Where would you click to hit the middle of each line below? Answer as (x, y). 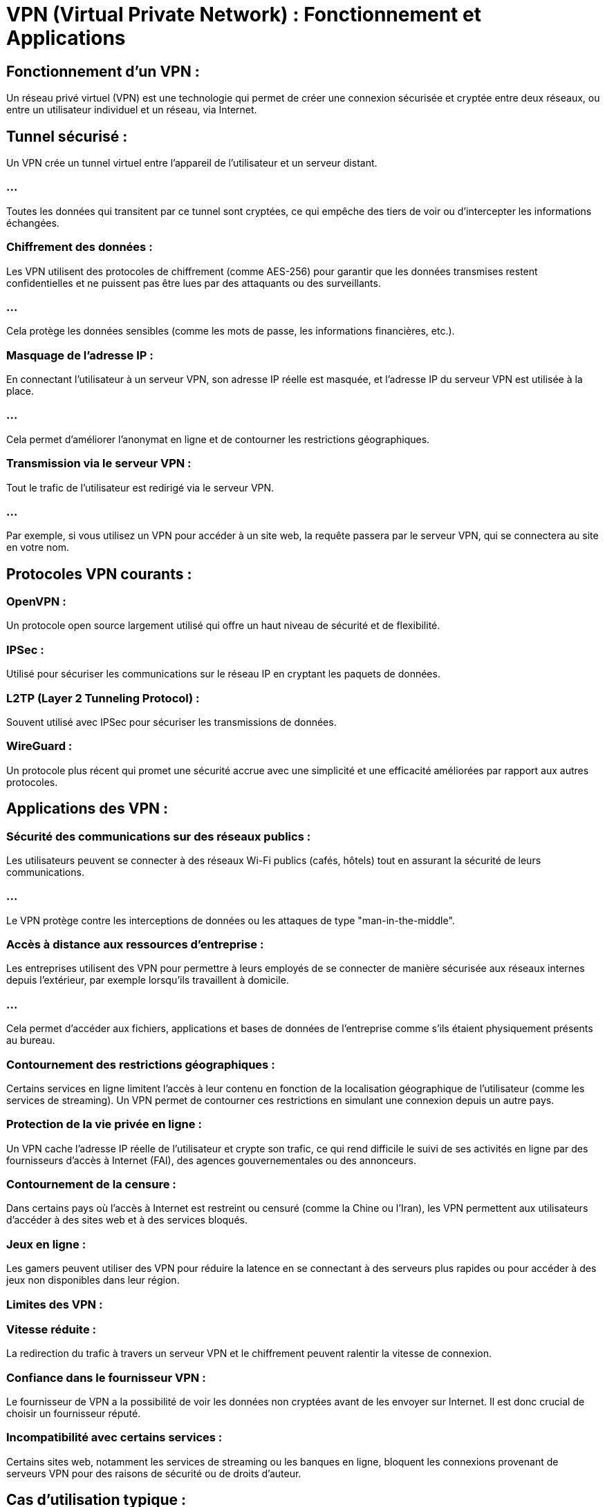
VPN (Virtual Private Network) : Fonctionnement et (244, 15)
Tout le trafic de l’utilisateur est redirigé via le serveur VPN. (140, 487)
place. (20, 391)
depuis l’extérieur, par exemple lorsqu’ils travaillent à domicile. (148, 980)
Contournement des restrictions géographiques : (141, 1064)
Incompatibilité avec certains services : (114, 1438)
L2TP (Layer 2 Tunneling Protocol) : (103, 698)
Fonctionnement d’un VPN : (103, 71)
